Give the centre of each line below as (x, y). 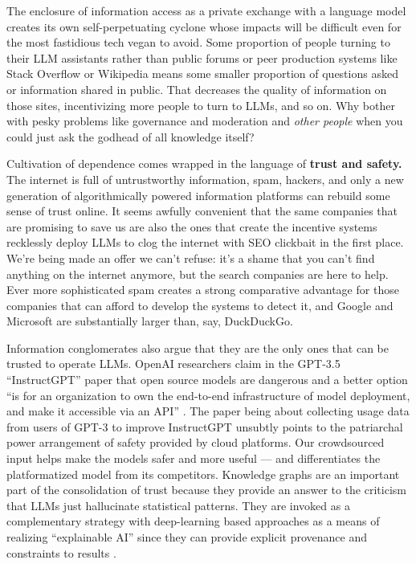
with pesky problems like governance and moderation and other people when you (205, 121)
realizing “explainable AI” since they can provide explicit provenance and (187, 537)
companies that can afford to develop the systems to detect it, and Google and (200, 305)
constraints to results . (61, 552)
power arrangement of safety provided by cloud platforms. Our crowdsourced (196, 442)
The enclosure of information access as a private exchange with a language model (206, 10)
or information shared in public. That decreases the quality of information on (197, 89)
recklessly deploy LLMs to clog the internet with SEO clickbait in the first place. (205, 242)
